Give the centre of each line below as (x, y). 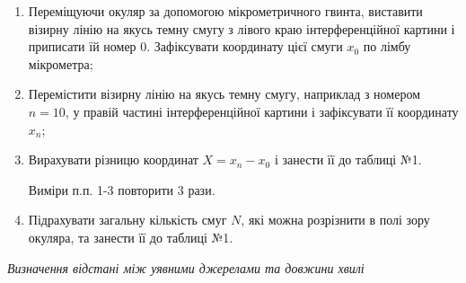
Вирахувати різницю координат (113, 159)
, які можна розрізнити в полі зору (335, 220)
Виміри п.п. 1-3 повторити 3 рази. (122, 189)
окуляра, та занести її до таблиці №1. (131, 237)
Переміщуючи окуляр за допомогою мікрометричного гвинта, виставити (225, 11)
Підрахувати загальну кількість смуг (127, 220)
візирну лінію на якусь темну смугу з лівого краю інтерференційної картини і (242, 28)
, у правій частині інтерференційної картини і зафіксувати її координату (262, 111)
